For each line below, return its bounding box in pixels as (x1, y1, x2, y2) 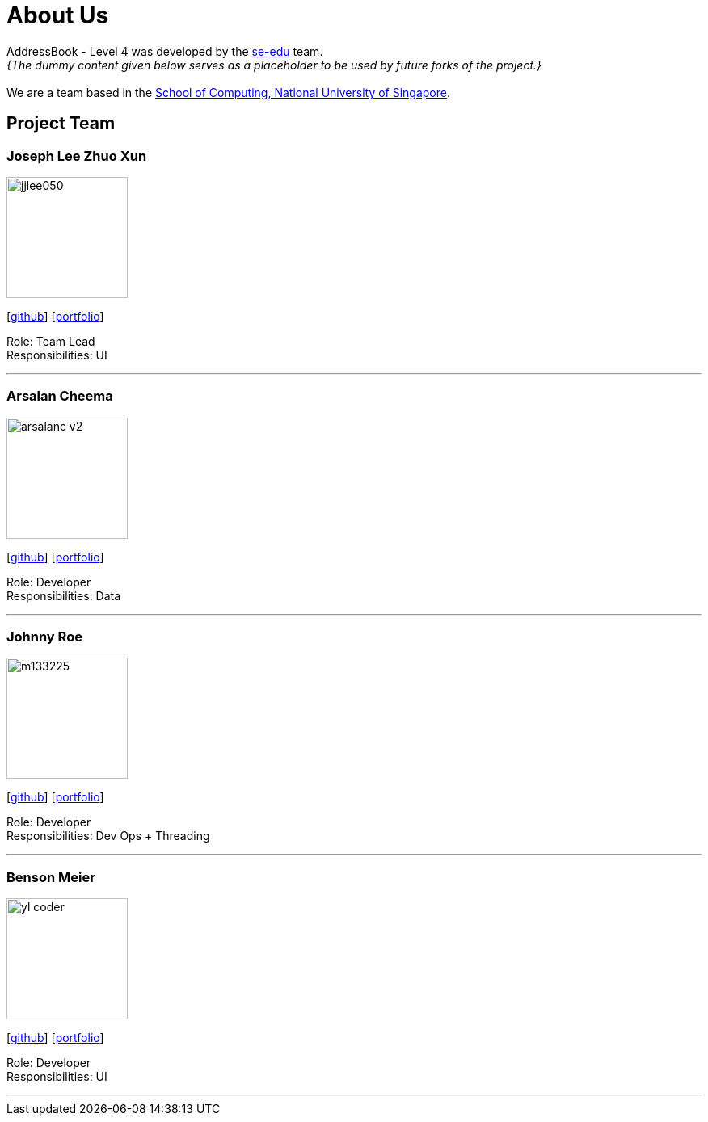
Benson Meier (6, 868, 95, 885)
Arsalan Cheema (6, 388, 113, 405)
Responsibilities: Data (6, 588, 121, 603)
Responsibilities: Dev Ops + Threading (6, 829, 210, 843)
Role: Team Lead (6, 334, 95, 348)
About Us (6, 2, 109, 29)
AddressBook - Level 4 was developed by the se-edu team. (6, 44, 323, 58)
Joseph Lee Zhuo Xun (6, 147, 147, 164)
